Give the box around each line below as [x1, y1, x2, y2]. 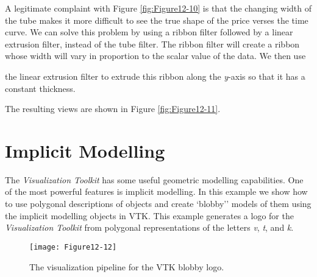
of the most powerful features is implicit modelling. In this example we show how [5, 185, 308, 198]
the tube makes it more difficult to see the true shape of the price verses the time [5, 13, 308, 26]
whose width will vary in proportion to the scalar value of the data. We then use [5, 49, 306, 62]
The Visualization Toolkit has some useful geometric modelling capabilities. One [5, 173, 304, 186]
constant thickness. [5, 82, 76, 94]
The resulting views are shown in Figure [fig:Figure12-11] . [5, 102, 221, 115]
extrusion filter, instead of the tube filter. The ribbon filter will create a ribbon [5, 37, 300, 50]
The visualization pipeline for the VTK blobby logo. [29, 260, 224, 273]
